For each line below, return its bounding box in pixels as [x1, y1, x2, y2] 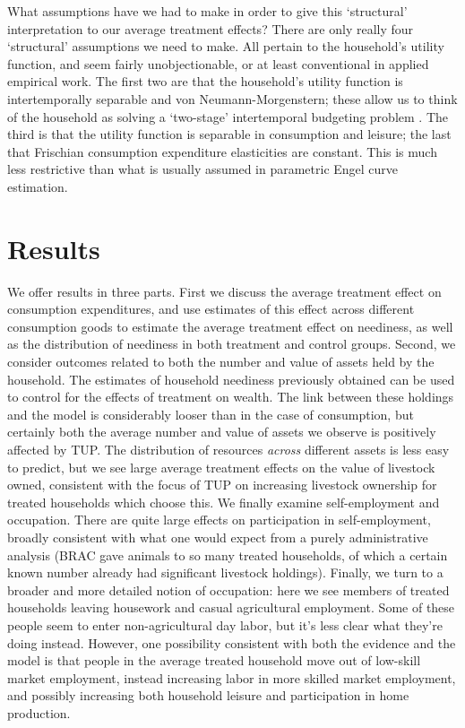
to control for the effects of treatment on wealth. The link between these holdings [7, 387, 454, 406]
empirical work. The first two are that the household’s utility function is [7, 72, 403, 91]
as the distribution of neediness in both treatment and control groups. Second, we [7, 334, 456, 353]
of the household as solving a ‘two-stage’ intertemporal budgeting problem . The [7, 107, 448, 126]
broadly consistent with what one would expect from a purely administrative [7, 527, 428, 546]
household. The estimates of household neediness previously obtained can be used [7, 369, 455, 388]
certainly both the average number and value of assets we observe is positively [7, 422, 436, 441]
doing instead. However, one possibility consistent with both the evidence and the [7, 633, 456, 652]
